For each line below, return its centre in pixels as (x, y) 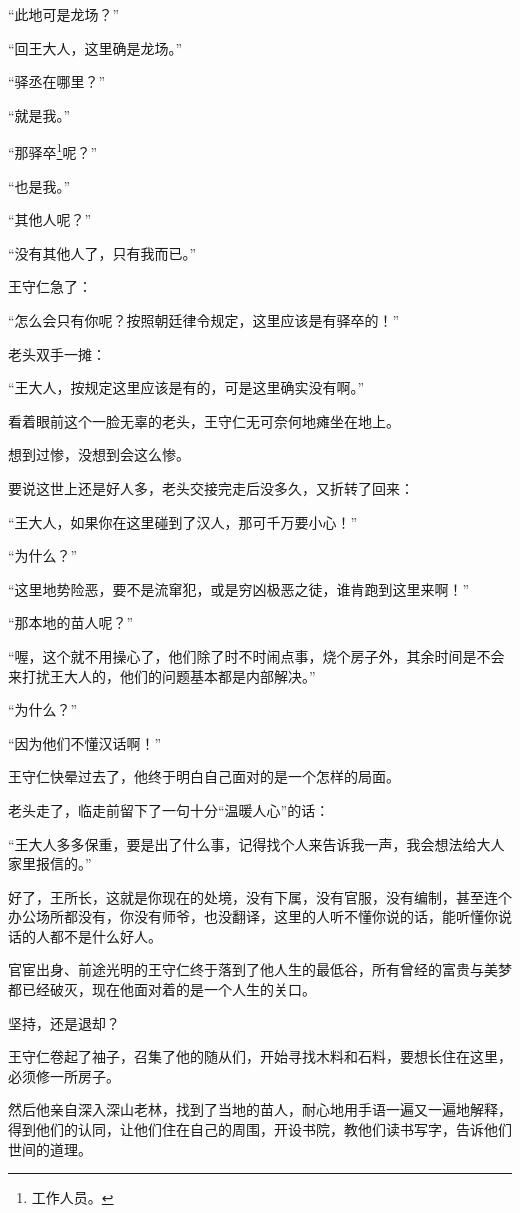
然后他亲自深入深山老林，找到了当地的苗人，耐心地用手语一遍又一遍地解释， (260, 1109)
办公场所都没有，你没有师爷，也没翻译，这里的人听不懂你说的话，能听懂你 (253, 916)
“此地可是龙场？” (64, 14)
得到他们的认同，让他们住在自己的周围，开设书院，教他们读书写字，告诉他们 (260, 1129)
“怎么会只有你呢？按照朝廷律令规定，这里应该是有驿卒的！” (204, 320)
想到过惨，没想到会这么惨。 (99, 454)
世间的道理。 (50, 1148)
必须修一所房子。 (64, 1075)
